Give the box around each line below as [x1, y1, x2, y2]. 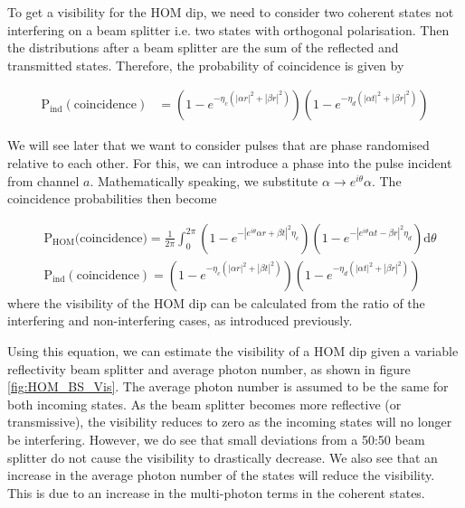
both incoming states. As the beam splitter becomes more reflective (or [7, 394, 402, 413]
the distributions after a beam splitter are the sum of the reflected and [7, 38, 399, 57]
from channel [7, 171, 80, 190]
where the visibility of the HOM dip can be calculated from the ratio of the [7, 293, 425, 312]
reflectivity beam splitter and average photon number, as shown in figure [7, 359, 411, 378]
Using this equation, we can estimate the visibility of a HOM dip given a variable [7, 342, 459, 361]
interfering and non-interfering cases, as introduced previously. [7, 311, 353, 330]
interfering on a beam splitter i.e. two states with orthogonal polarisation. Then [7, 20, 450, 39]
